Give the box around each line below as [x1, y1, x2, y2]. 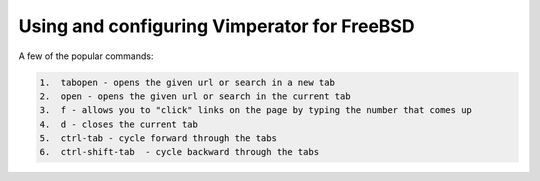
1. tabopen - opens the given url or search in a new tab [39, 76, 335, 88]
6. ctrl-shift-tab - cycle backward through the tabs [39, 146, 320, 158]
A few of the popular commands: [18, 50, 154, 62]
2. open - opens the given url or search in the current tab [39, 90, 351, 102]
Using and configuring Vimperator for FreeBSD [18, 15, 415, 37]
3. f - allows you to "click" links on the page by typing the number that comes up [39, 105, 472, 116]
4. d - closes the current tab [39, 118, 199, 130]
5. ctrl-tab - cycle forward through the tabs [39, 133, 277, 144]
